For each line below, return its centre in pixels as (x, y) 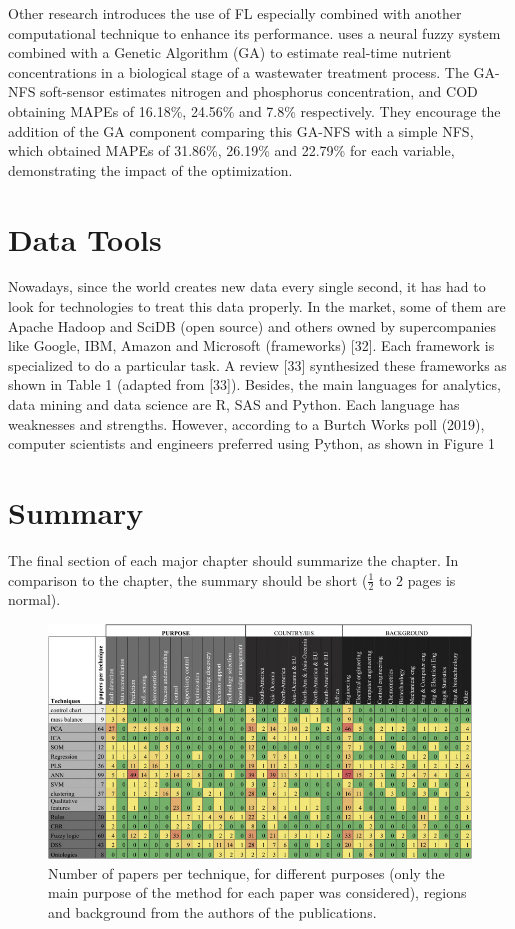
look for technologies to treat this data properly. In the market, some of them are (257, 306)
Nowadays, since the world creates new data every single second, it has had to (247, 286)
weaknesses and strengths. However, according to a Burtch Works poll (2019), (246, 423)
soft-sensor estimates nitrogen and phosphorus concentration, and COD (259, 91)
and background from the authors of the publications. (212, 911)
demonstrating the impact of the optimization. (150, 169)
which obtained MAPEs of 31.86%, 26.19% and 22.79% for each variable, (231, 150)
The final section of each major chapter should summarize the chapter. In (233, 559)
